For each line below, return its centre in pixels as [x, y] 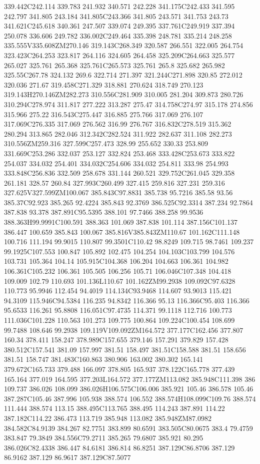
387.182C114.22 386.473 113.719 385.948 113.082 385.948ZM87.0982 [108, 418]
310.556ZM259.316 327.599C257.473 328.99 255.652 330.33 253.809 [106, 143]
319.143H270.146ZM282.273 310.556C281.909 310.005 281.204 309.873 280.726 [124, 94]
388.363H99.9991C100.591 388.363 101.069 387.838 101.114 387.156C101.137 [121, 222]
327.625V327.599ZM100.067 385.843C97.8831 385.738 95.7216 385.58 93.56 [118, 192]
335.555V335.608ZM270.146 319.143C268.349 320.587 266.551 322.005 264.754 [124, 45]
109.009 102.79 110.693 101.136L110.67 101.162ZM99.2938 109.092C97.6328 [120, 281]
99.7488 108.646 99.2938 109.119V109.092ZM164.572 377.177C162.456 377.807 [124, 330]
